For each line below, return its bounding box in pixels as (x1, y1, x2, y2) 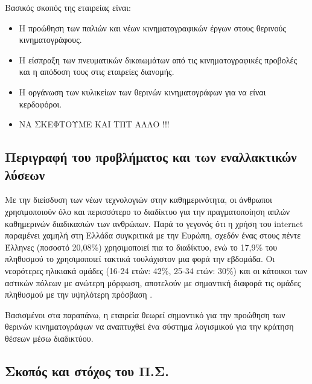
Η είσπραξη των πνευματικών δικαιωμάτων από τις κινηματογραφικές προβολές (19, 53, 297, 66)
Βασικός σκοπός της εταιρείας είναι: (5, 1, 131, 13)
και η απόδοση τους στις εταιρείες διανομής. (19, 65, 174, 78)
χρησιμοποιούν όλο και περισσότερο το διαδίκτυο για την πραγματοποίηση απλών (5, 205, 290, 217)
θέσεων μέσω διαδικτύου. (5, 331, 94, 344)
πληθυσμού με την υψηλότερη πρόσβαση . (5, 288, 153, 301)
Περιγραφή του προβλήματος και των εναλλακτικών (5, 147, 297, 166)
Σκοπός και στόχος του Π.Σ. (5, 361, 169, 380)
